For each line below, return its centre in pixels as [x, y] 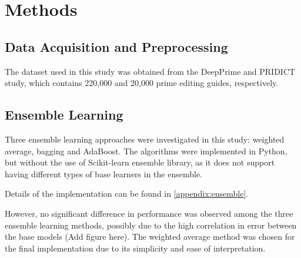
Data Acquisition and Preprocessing [116, 46]
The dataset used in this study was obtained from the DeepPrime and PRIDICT [150, 71]
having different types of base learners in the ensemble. [104, 173]
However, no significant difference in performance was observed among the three [149, 213]
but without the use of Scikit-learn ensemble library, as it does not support [140, 162]
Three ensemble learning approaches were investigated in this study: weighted [145, 139]
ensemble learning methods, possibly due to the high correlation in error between [151, 225]
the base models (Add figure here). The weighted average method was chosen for [150, 236]
